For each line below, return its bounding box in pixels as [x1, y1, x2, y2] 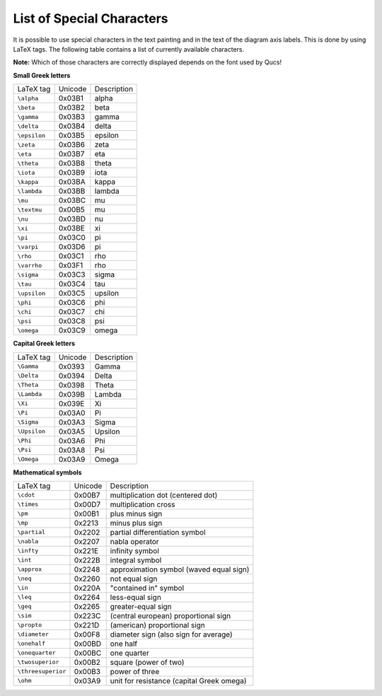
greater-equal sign [110, 601, 173, 611]
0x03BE [58, 224, 85, 233]
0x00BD [74, 639, 102, 649]
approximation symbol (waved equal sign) [110, 564, 250, 574]
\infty [17, 547, 39, 555]
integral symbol [110, 555, 162, 565]
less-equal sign [110, 592, 162, 602]
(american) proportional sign [110, 620, 205, 630]
